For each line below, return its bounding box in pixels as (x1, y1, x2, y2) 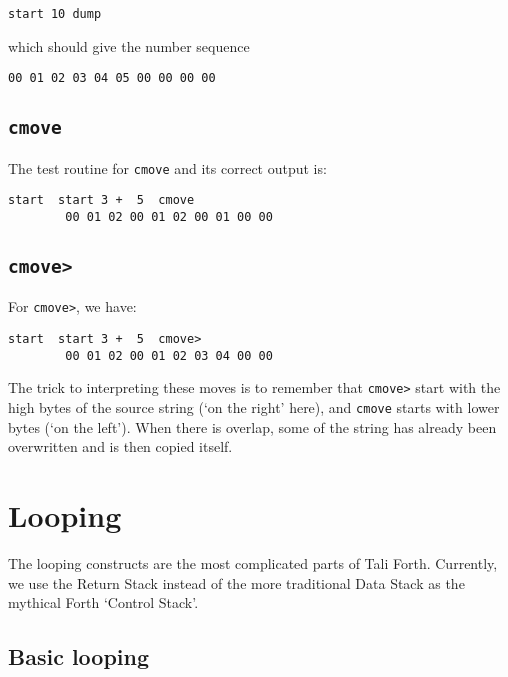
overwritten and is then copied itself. (8, 436, 233, 457)
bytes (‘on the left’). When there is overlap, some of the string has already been (8, 416, 497, 437)
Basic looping (8, 641, 150, 672)
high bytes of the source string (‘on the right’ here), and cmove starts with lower (8, 397, 500, 418)
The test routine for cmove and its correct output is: (8, 157, 327, 178)
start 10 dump (8, 7, 102, 21)
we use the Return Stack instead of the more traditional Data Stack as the (8, 572, 465, 593)
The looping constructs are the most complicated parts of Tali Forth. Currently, (8, 553, 498, 574)
